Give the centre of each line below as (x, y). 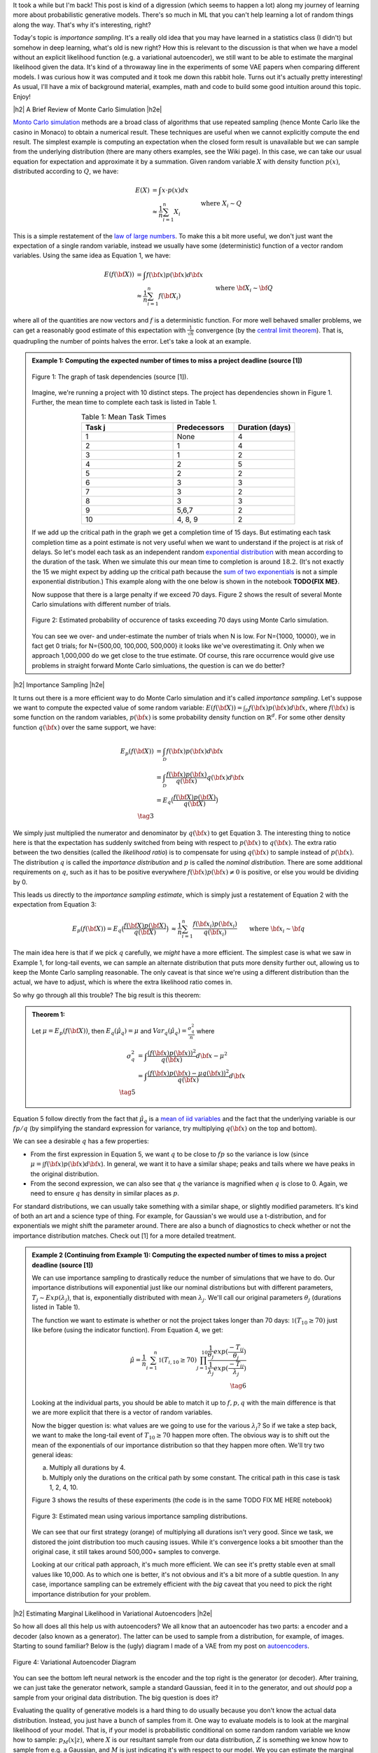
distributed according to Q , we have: (66, 171)
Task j (95, 428)
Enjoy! (22, 96)
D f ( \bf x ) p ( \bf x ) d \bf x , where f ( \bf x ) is (300, 708)
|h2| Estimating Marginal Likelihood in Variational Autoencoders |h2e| (113, 1613)
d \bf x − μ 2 (211, 1055)
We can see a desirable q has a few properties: (81, 1141)
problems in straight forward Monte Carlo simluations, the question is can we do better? (158, 665)
